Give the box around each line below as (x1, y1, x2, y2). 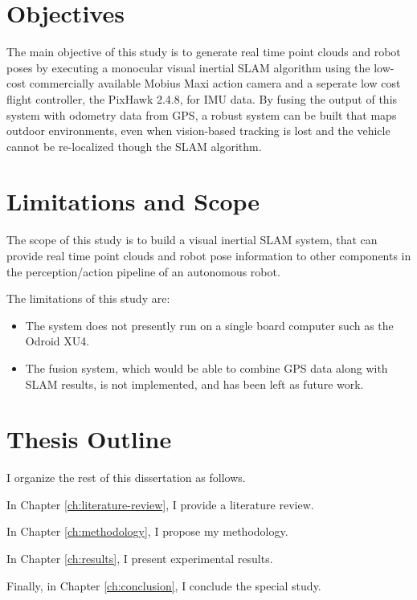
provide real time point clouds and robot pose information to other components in (6, 247, 411, 263)
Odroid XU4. (25, 333, 90, 349)
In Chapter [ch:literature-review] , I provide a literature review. (6, 496, 314, 512)
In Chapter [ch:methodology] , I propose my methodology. (6, 523, 288, 540)
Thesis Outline (6, 422, 172, 455)
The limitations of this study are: (6, 290, 170, 307)
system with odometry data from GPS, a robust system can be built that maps (6, 106, 397, 123)
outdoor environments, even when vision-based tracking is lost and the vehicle (6, 122, 390, 139)
